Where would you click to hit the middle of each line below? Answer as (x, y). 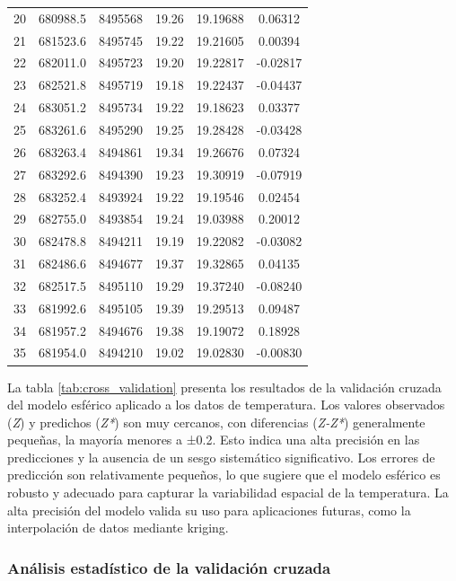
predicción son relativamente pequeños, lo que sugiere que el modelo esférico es (224, 475)
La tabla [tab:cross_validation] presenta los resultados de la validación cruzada (224, 387)
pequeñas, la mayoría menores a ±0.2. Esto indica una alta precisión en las (214, 440)
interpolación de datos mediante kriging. (118, 528)
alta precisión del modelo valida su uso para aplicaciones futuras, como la (209, 510)
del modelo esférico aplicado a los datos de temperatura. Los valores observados (226, 405)
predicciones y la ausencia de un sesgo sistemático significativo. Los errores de (221, 457)
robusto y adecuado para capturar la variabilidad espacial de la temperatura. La (228, 493)
